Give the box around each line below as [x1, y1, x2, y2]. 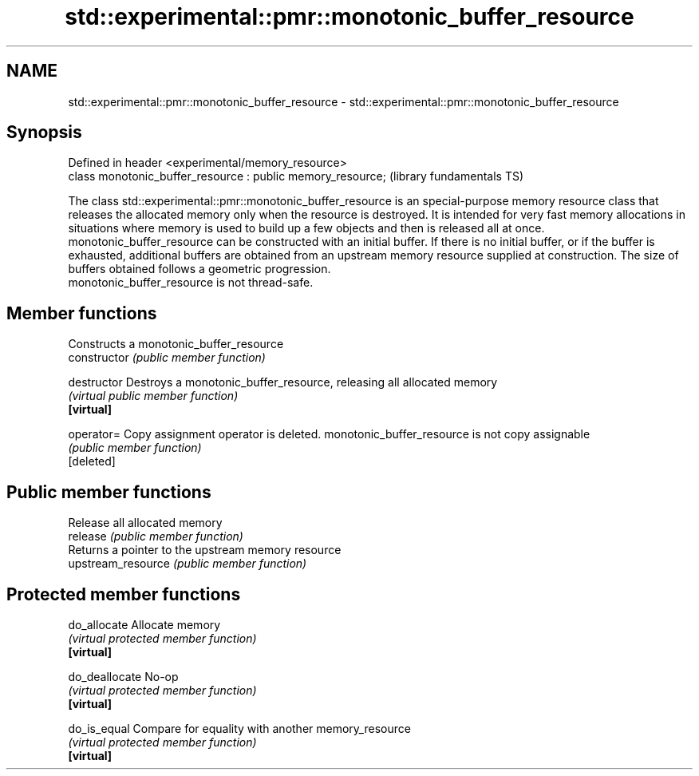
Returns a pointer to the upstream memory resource [68, 543, 342, 557]
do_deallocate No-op [68, 669, 179, 683]
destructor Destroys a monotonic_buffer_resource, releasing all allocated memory [68, 375, 498, 390]
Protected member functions [6, 584, 241, 604]
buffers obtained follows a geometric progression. [68, 262, 331, 276]
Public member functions [6, 481, 211, 502]
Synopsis [6, 122, 82, 143]
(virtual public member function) [68, 389, 239, 403]
